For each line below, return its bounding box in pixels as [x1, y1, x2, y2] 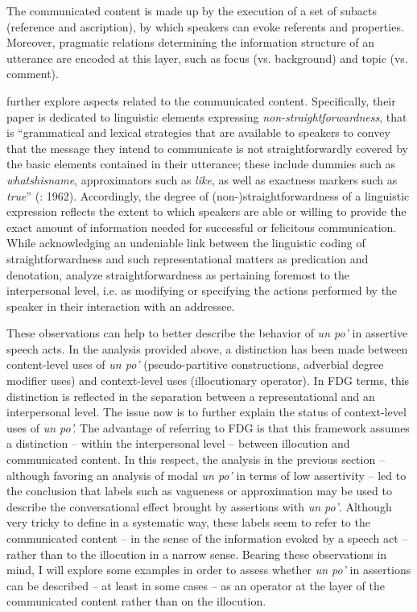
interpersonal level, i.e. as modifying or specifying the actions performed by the [6, 282, 398, 299]
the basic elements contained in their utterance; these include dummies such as [6, 155, 396, 172]
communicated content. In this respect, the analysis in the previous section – [6, 451, 385, 468]
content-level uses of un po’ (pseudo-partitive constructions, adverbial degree [6, 356, 384, 373]
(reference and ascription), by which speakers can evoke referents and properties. [6, 18, 404, 35]
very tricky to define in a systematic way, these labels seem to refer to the [6, 514, 370, 531]
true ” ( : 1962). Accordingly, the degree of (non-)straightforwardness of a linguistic [6, 187, 410, 204]
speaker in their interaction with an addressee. [6, 297, 235, 314]
